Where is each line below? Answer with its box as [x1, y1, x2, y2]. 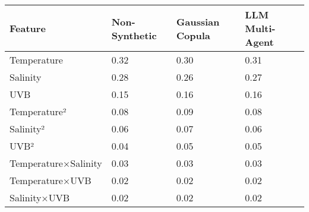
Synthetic [111, 28, 157, 42]
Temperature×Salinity [10, 156, 102, 170]
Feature [10, 21, 46, 35]
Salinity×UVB [10, 191, 70, 204]
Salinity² [10, 122, 45, 135]
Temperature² [10, 105, 67, 118]
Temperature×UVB [10, 173, 92, 187]
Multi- [245, 21, 276, 35]
